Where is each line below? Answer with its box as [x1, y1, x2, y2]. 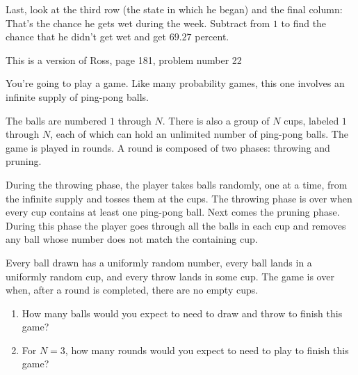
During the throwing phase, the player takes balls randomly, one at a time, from [6, 177, 348, 191]
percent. [195, 29, 229, 44]
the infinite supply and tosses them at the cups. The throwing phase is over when [6, 191, 352, 205]
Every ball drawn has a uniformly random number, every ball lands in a [6, 255, 312, 269]
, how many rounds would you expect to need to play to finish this [65, 342, 349, 357]
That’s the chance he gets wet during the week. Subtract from [6, 15, 270, 30]
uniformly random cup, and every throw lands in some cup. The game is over [6, 269, 334, 283]
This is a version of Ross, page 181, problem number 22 [6, 52, 242, 67]
